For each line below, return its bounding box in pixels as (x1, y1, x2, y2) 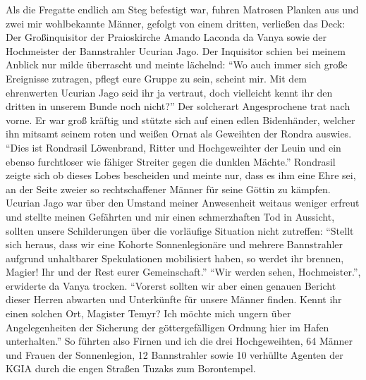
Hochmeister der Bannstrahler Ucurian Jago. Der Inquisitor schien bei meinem (6, 43, 346, 58)
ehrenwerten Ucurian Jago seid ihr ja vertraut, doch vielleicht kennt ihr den (6, 85, 333, 99)
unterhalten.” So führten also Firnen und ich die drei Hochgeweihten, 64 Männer (6, 333, 353, 348)
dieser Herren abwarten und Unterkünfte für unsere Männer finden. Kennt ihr (6, 292, 342, 307)
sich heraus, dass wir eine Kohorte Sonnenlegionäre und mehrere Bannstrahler (6, 237, 343, 252)
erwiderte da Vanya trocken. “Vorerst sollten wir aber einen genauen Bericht (6, 278, 336, 293)
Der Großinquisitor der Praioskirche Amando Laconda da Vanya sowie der (6, 30, 327, 44)
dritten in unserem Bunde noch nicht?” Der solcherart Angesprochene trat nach (6, 99, 350, 114)
